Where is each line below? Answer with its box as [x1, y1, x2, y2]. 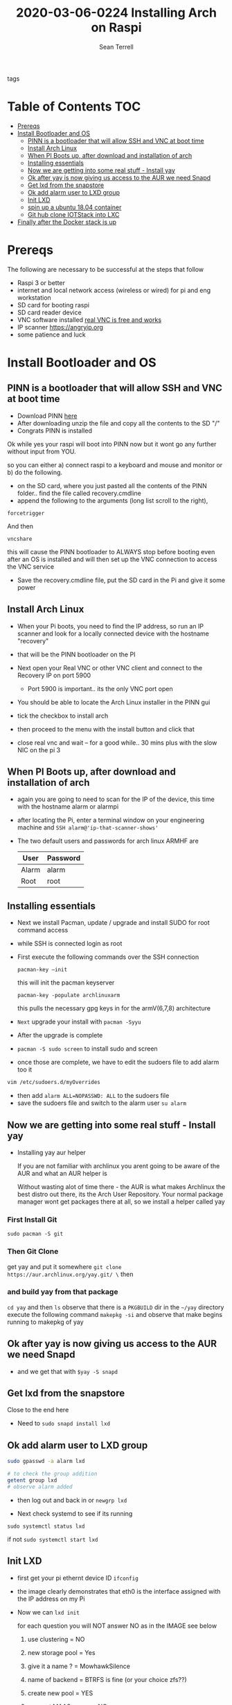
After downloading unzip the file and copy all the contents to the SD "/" [17, 419, 220, 427]
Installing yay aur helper [17, 1148, 87, 1156]
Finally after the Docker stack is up [17, 218, 116, 226]
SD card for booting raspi [17, 300, 90, 309]
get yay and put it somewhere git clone [7, 1262, 122, 1270]
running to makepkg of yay [7, 1318, 84, 1326]
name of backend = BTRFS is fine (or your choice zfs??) [27, 1675, 187, 1683]
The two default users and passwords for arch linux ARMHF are [17, 837, 199, 846]
